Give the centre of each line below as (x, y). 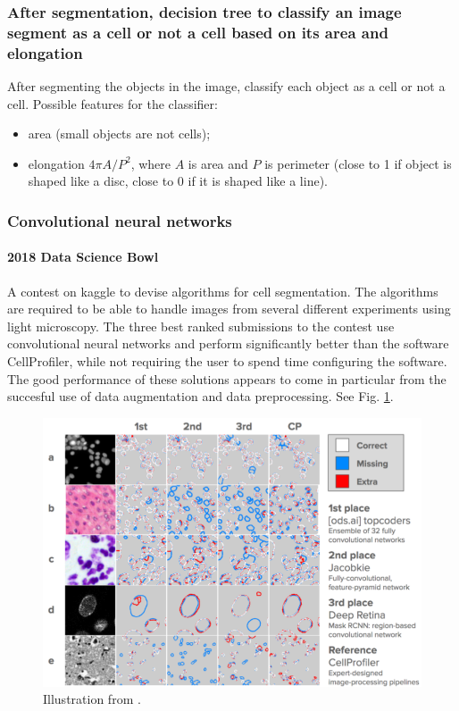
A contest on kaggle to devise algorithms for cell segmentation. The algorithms (223, 291)
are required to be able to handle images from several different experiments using (229, 309)
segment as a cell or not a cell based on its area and (198, 32)
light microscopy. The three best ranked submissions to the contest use (201, 326)
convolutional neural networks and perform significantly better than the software (228, 343)
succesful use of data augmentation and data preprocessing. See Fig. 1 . (200, 396)
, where (151, 163)
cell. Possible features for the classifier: (113, 103)
